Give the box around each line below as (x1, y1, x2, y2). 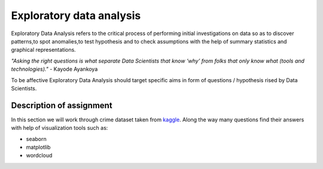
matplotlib (26, 143, 51, 151)
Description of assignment (11, 100, 113, 110)
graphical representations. (11, 46, 76, 54)
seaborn (26, 135, 47, 142)
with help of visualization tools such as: (11, 124, 108, 132)
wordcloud (26, 152, 53, 159)
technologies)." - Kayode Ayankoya (11, 65, 98, 73)
